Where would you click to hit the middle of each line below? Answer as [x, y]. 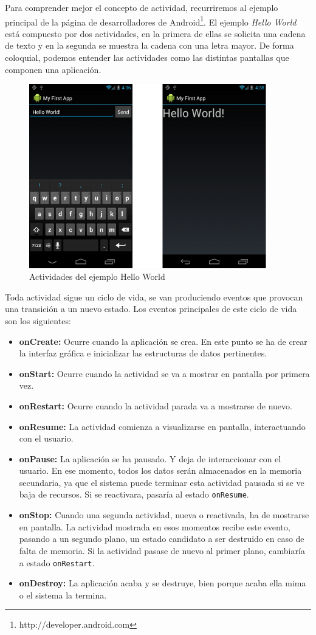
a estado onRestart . [57, 562]
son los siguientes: [38, 320]
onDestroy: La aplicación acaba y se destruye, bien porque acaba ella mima [163, 583]
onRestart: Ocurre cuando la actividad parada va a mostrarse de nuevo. [156, 405]
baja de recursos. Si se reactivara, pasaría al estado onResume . [134, 494]
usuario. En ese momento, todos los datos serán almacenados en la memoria [160, 470]
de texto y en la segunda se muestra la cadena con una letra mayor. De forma [149, 45]
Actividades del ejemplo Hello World [97, 276]
